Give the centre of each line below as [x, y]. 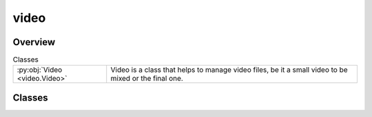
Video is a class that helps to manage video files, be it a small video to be [229, 70]
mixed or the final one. [147, 79]
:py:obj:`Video [40, 70]
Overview [34, 42]
